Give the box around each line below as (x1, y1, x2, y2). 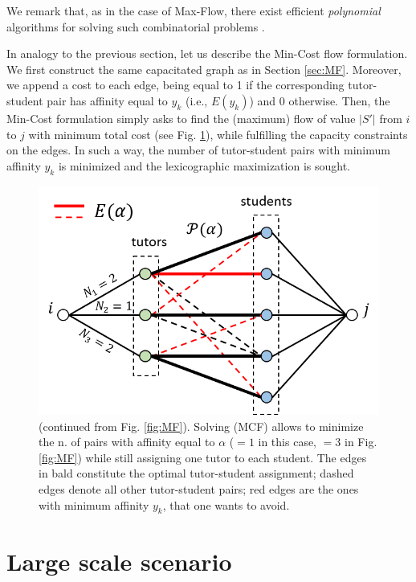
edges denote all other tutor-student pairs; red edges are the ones (39, 481, 359, 498)
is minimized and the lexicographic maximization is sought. (58, 157, 350, 174)
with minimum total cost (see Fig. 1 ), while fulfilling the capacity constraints (28, 125, 408, 142)
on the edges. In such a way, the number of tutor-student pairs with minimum (6, 141, 390, 158)
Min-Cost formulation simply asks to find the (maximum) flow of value (6, 109, 356, 126)
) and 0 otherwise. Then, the (249, 92, 390, 109)
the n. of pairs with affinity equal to (39, 433, 215, 450)
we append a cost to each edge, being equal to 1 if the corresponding (6, 76, 345, 93)
